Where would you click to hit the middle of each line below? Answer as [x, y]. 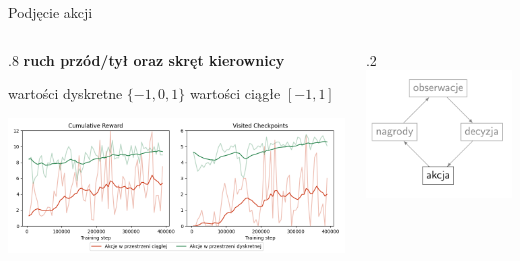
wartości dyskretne [65, 93]
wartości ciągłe [235, 93]
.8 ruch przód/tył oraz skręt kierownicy [146, 59]
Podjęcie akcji [50, 12]
